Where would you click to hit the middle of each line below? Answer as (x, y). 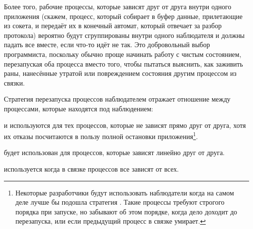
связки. (14, 82)
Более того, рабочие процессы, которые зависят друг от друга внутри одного (118, 6)
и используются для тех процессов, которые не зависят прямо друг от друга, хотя (125, 125)
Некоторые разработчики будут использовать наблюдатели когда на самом (125, 192)
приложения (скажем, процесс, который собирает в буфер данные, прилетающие (123, 16)
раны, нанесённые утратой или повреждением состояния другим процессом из (120, 73)
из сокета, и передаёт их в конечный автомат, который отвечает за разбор (113, 26)
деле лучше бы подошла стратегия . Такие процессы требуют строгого (120, 202)
